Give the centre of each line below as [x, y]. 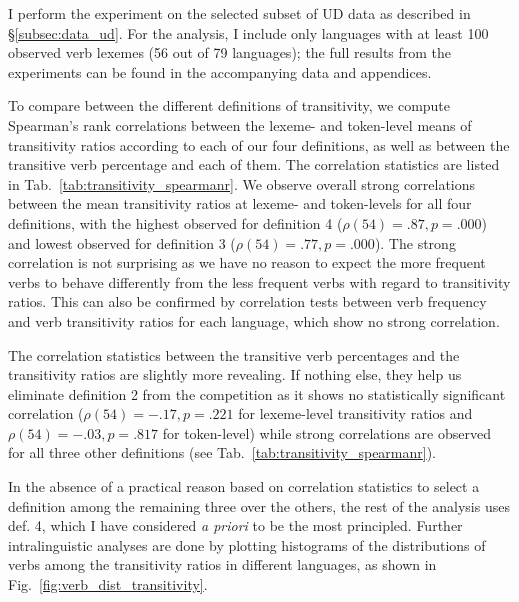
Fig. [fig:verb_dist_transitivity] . [108, 584]
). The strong [415, 242]
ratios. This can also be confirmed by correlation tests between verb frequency [247, 301]
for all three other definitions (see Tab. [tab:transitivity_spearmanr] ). [222, 452]
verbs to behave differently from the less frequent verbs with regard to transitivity [259, 281]
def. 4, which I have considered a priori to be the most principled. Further [235, 525]
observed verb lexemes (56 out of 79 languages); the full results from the [230, 52]
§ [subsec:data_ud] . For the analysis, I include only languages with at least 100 [248, 32]
